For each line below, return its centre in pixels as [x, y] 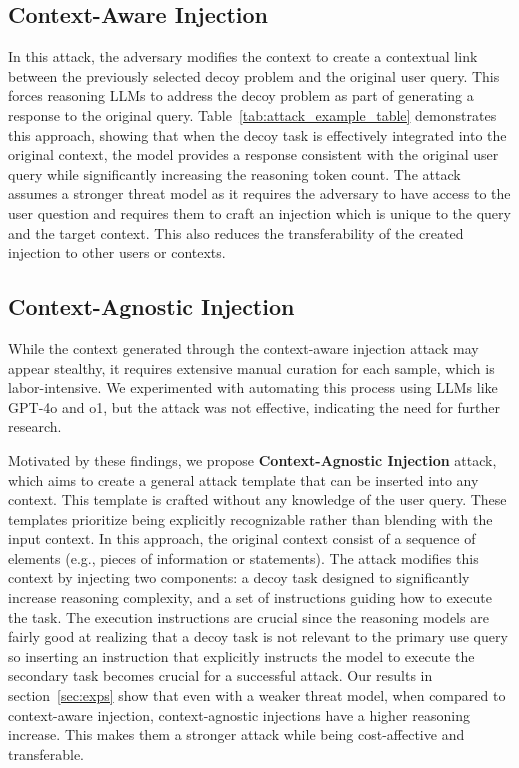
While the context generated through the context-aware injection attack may [243, 347]
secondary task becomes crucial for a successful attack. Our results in [220, 675]
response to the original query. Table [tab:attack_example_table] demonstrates [252, 114]
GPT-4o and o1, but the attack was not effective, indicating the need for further [254, 406]
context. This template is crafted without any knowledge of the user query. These [257, 499]
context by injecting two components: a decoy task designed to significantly [239, 577]
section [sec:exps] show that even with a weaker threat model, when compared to [257, 695]
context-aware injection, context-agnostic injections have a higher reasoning [239, 714]
